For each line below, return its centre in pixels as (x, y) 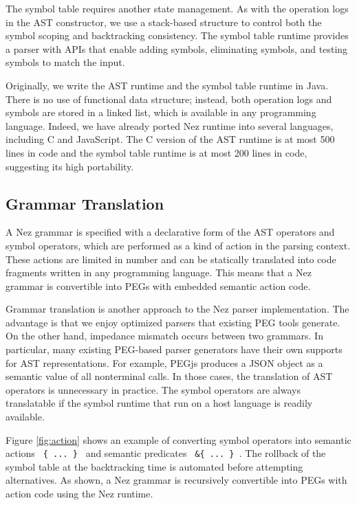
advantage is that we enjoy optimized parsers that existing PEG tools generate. (173, 322)
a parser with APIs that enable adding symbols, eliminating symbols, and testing (177, 48)
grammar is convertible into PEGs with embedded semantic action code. (158, 285)
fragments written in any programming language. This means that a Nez (159, 272)
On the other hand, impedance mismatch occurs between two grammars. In (164, 336)
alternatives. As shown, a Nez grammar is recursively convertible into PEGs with (176, 480)
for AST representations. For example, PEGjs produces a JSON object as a (164, 362)
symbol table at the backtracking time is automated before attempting (154, 466)
